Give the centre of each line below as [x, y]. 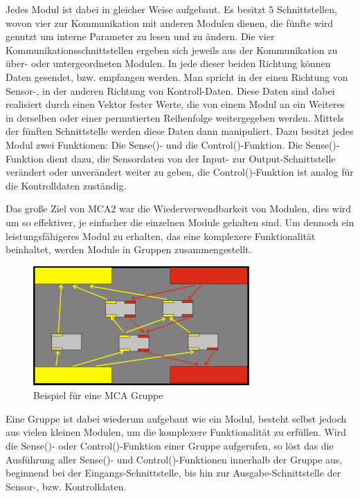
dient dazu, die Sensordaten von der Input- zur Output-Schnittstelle [191, 158]
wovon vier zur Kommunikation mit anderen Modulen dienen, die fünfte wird [170, 22]
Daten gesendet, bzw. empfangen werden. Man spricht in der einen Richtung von [177, 76]
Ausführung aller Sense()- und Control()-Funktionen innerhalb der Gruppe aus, [174, 459]
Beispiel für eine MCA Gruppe [98, 395]
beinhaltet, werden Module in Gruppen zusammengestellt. [129, 249]
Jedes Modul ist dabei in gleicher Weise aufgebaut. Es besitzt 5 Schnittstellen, [171, 9]
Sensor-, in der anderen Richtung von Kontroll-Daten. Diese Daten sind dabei [170, 90]
